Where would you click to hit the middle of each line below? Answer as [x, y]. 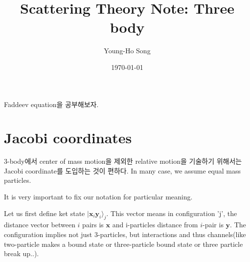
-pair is [213, 225]
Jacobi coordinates [68, 138]
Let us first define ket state [45, 213]
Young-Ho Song [127, 51]
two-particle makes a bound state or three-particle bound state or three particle [124, 244]
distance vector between [40, 225]
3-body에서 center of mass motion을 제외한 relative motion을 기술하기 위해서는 [123, 161]
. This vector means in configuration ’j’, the [172, 213]
